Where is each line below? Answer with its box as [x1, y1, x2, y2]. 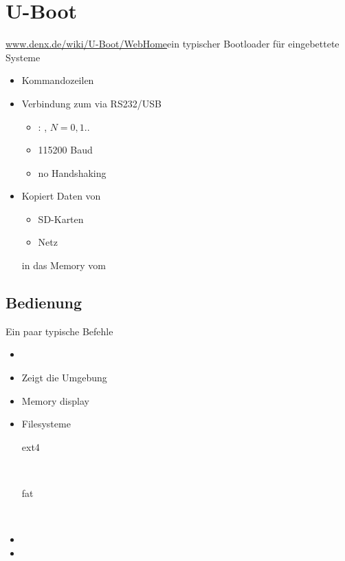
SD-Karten [38, 211, 84, 226]
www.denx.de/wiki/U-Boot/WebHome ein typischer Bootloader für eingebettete [5, 36, 340, 51]
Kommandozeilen [21, 73, 94, 87]
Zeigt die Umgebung [21, 370, 107, 385]
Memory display [21, 393, 89, 407]
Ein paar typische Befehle [5, 324, 113, 338]
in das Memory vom [21, 258, 107, 273]
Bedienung [5, 292, 82, 313]
